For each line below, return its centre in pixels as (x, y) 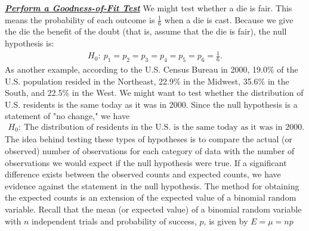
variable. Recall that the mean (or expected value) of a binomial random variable (153, 209)
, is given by (226, 221)
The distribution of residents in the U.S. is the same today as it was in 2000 (163, 127)
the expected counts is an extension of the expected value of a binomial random (151, 197)
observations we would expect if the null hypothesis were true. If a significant (146, 162)
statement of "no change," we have (67, 116)
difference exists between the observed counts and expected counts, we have (143, 174)
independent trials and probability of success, (114, 221)
